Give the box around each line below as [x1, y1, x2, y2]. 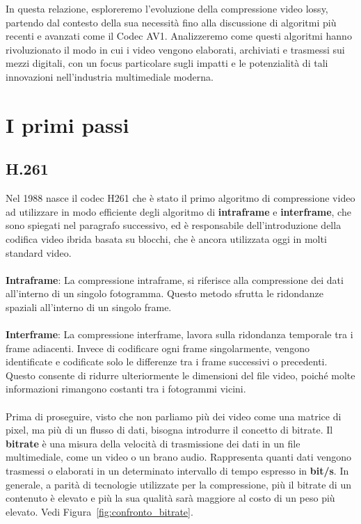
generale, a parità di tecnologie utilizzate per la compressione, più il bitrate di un [6, 477, 351, 491]
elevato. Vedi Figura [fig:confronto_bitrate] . [6, 504, 193, 518]
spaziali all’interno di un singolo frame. [6, 299, 172, 314]
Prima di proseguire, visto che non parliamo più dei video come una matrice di [6, 408, 342, 423]
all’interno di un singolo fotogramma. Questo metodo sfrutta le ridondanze [6, 286, 323, 301]
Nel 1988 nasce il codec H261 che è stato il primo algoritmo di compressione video [6, 191, 355, 205]
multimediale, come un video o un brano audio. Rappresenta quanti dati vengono [6, 450, 351, 464]
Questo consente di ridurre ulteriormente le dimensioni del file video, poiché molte [6, 367, 355, 382]
